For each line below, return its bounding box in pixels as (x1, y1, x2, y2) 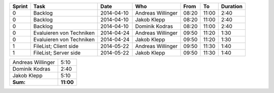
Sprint (12, 3, 28, 10)
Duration (221, 3, 243, 10)
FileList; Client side (33, 43, 79, 50)
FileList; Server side (33, 50, 81, 56)
